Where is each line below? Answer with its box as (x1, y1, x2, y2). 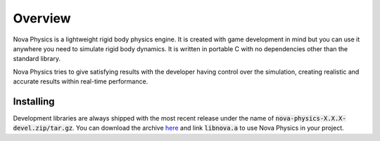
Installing (13, 95, 56, 107)
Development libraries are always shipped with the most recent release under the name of (13, 114, 274, 123)
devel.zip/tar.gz (13, 124, 73, 133)
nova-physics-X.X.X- (275, 114, 346, 123)
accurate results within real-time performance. (13, 77, 148, 86)
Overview (13, 11, 71, 26)
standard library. (13, 55, 61, 63)
